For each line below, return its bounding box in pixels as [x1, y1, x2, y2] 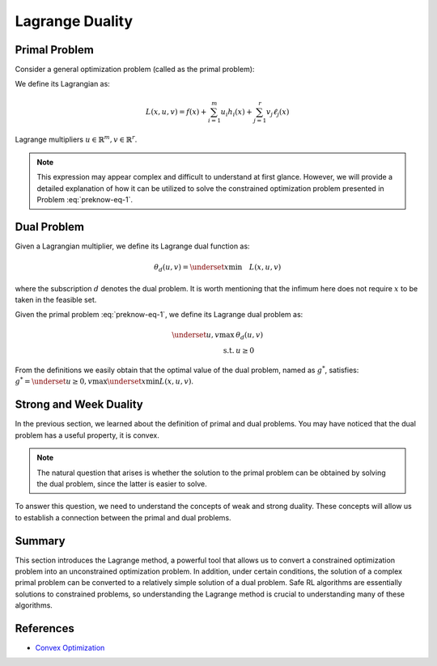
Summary [15, 534, 66, 548]
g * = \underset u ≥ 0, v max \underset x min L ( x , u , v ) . [15, 375, 194, 386]
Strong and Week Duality [15, 397, 143, 412]
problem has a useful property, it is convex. [15, 430, 159, 440]
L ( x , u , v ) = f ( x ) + [146, 107, 207, 117]
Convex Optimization [35, 643, 105, 653]
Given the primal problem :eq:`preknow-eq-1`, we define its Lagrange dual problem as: [15, 310, 303, 320]
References [15, 621, 74, 635]
